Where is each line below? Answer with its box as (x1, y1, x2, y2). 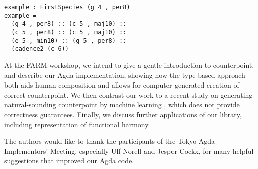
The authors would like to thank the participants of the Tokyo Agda (4, 136, 215, 146)
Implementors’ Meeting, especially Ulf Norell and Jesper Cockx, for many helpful (4, 145, 254, 156)
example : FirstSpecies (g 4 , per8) (4, 4, 130, 11)
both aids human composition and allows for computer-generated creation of (4, 79, 239, 90)
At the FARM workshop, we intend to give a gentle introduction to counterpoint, (4, 59, 254, 70)
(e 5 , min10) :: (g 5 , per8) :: (11, 37, 127, 44)
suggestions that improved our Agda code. (4, 155, 134, 166)
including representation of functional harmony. (4, 119, 150, 129)
